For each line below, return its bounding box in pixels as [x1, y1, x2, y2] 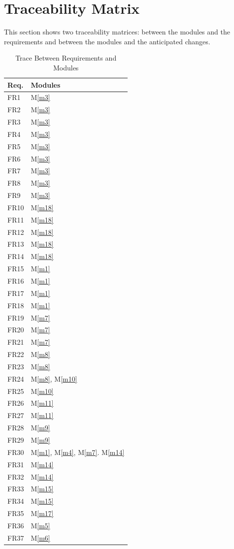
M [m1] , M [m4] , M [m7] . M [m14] [31, 447, 125, 457]
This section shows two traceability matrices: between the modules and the [4, 27, 230, 37]
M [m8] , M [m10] [31, 373, 77, 384]
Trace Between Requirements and [15, 53, 117, 63]
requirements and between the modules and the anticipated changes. [4, 36, 210, 46]
